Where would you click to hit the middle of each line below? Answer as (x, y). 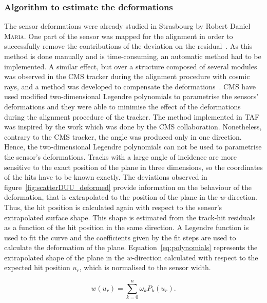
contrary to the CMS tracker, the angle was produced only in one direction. (123, 136)
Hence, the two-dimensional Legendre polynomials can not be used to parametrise (133, 147)
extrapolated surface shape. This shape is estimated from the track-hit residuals (130, 217)
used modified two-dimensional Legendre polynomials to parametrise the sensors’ (131, 96)
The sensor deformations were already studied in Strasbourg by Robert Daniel (127, 26)
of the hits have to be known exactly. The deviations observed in (106, 177)
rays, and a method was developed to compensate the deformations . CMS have (130, 86)
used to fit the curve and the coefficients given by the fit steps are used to (120, 237)
